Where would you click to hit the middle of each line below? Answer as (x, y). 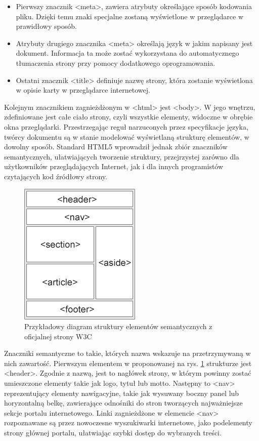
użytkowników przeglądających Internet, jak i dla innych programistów (114, 166)
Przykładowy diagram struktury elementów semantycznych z (118, 326)
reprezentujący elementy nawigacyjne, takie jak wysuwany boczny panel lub (122, 393)
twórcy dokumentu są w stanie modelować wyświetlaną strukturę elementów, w (127, 136)
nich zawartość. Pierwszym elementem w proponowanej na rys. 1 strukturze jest (128, 363)
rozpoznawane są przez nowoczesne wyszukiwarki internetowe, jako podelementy (128, 423)
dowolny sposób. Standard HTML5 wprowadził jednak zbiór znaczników (116, 147)
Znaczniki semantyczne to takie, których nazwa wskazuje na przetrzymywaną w (127, 353)
